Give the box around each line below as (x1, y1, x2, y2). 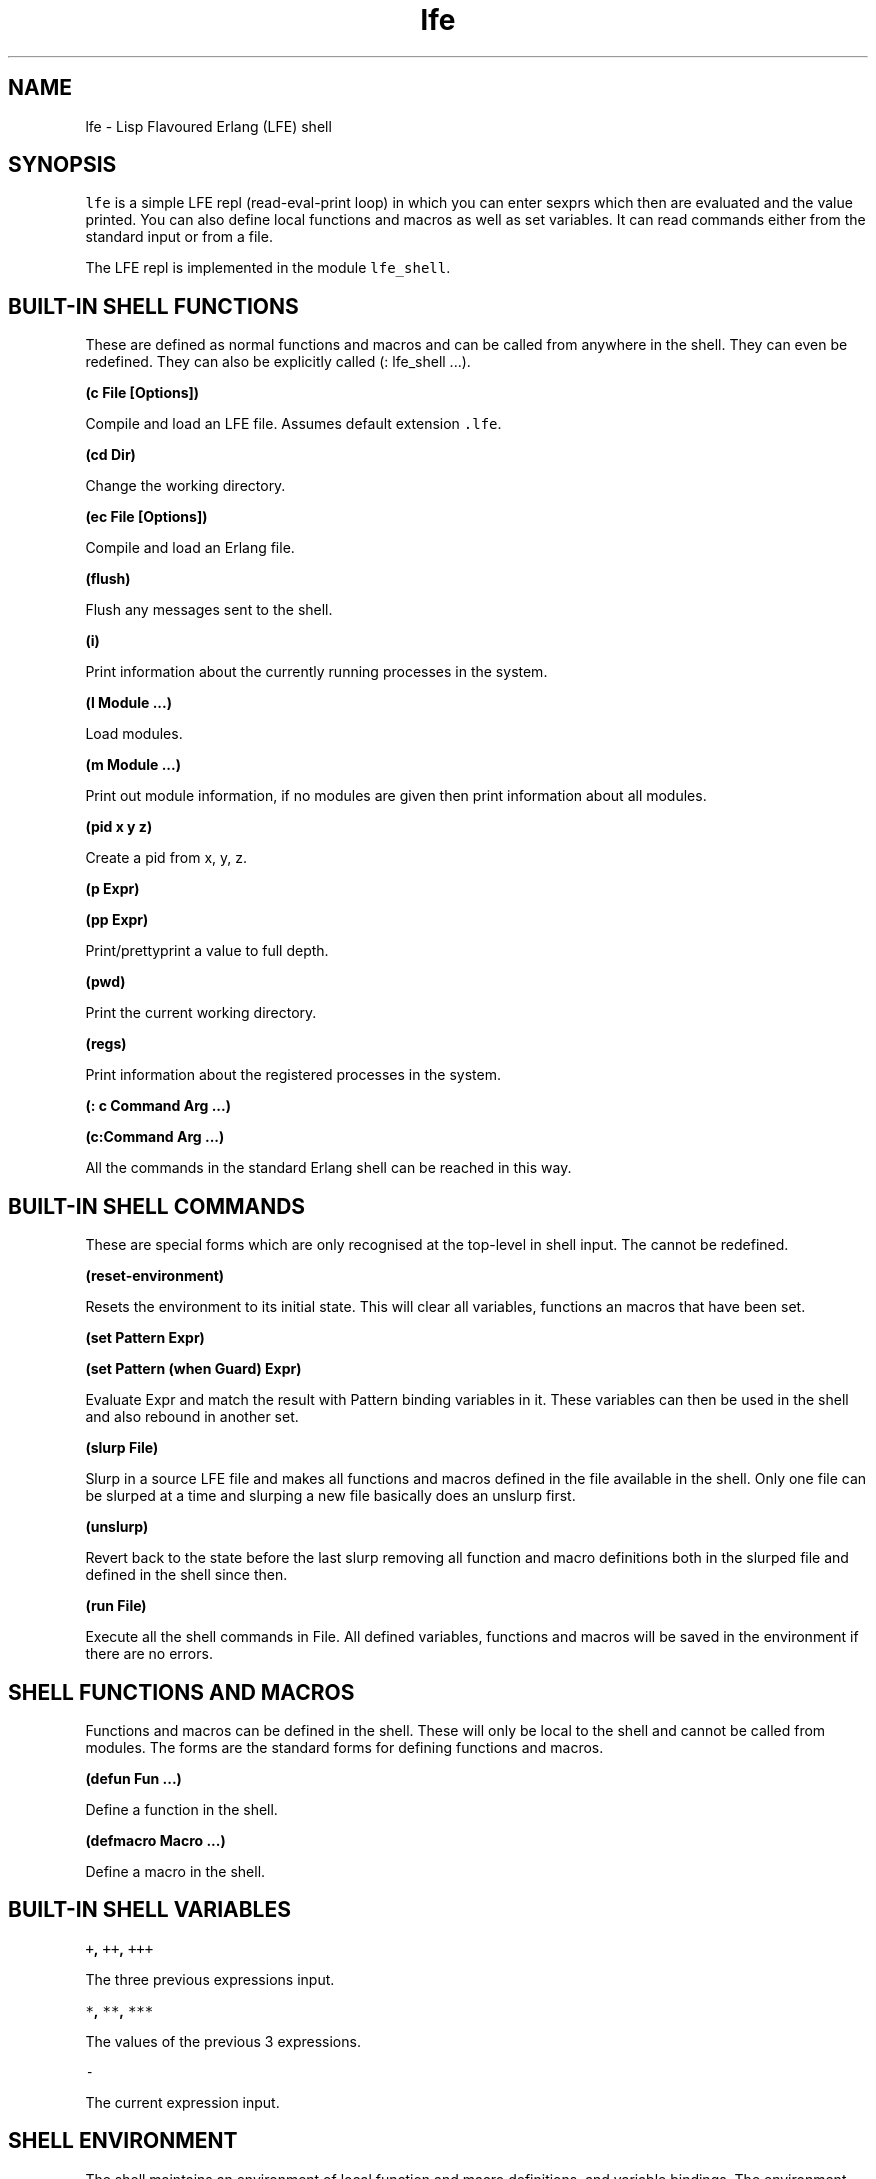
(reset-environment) (85, 1267, 225, 1285)
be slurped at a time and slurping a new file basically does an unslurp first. (85, 1487, 576, 1505)
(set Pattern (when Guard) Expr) (85, 1360, 302, 1378)
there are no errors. (85, 1645, 213, 1663)
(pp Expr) (85, 911, 149, 929)
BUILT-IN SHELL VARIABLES (8, 1897, 291, 1923)
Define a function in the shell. (85, 1800, 278, 1818)
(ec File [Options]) (85, 508, 208, 526)
